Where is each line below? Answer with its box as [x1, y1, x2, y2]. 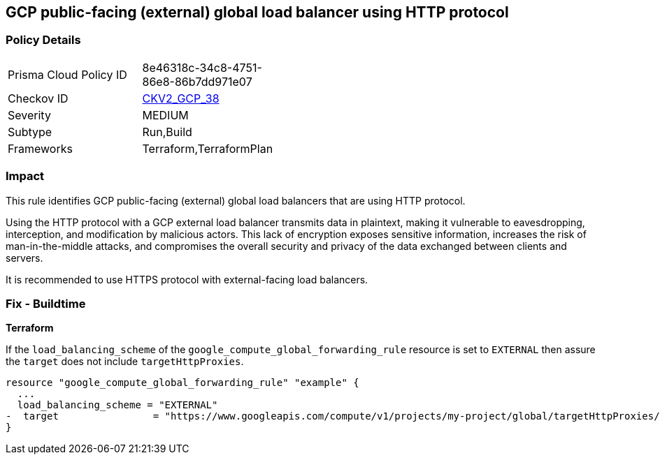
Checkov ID [8, 91, 69, 105]
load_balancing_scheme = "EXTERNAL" [17, 399, 218, 411]
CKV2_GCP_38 [142, 91, 220, 105]
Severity [8, 107, 51, 122]
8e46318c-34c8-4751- [142, 60, 262, 75]
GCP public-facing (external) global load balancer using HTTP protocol [6, 3, 509, 21]
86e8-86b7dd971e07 [142, 74, 252, 89]
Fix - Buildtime [6, 296, 86, 311]
